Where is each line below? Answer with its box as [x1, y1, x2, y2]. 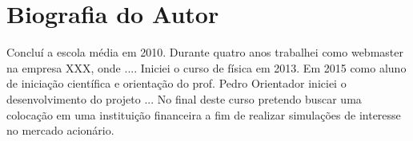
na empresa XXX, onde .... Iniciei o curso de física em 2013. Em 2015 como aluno [6, 59, 407, 76]
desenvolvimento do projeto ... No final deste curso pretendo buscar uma [6, 90, 362, 107]
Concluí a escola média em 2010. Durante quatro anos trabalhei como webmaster [6, 44, 403, 61]
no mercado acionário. [6, 122, 114, 139]
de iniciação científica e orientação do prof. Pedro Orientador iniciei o [6, 75, 347, 92]
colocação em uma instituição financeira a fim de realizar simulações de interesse [6, 106, 401, 123]
